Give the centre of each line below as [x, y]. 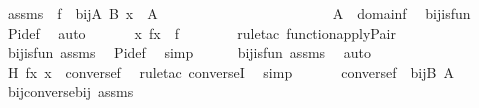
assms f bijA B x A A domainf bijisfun [239, 13]
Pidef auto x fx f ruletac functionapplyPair [201, 32]
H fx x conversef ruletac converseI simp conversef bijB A [230, 71]
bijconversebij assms [70, 91]
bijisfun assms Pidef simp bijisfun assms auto [189, 52]
